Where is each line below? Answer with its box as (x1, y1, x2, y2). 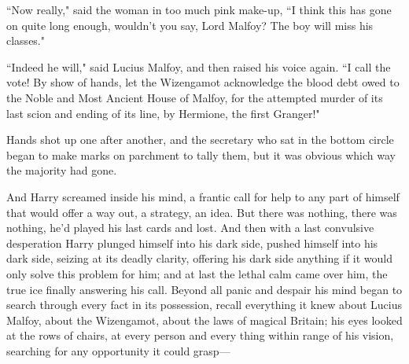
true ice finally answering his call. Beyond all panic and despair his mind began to (6, 281, 403, 297)
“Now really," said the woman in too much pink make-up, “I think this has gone (6, 2, 392, 17)
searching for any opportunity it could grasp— (6, 342, 230, 358)
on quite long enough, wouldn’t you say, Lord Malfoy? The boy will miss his (6, 17, 374, 33)
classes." (6, 32, 45, 49)
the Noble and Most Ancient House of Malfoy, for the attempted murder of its (6, 89, 383, 105)
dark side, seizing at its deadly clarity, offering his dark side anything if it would (6, 250, 392, 267)
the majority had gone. (6, 162, 117, 178)
